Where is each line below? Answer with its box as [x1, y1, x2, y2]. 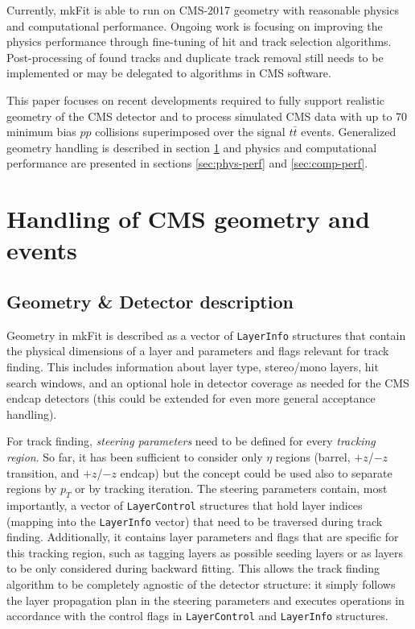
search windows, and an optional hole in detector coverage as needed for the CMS [6, 374, 409, 391]
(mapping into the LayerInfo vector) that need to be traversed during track [6, 512, 383, 529]
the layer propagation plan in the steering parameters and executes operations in [6, 591, 405, 608]
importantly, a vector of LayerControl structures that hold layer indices [6, 496, 363, 513]
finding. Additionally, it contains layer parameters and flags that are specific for [6, 528, 399, 545]
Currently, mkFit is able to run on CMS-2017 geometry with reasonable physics [6, 2, 399, 18]
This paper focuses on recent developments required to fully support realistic [6, 91, 385, 108]
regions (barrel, [275, 448, 351, 465]
